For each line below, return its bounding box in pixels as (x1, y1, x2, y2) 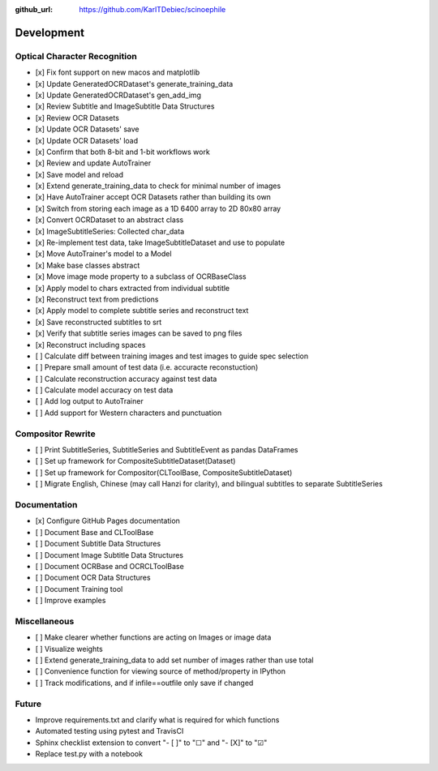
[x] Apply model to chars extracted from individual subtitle (35, 283, 230, 293)
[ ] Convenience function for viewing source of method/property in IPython (35, 666, 286, 676)
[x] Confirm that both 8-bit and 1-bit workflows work (35, 147, 210, 156)
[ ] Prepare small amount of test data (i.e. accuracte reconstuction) (35, 362, 259, 372)
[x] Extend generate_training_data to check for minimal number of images (35, 181, 281, 191)
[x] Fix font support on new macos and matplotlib (35, 67, 200, 77)
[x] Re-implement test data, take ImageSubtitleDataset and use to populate (35, 238, 286, 247)
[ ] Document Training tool (35, 584, 123, 593)
